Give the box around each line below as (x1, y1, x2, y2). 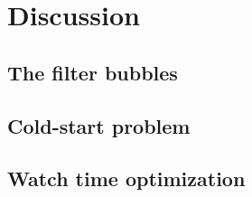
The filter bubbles (7, 58, 178, 86)
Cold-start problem (7, 111, 191, 139)
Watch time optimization (7, 164, 246, 192)
